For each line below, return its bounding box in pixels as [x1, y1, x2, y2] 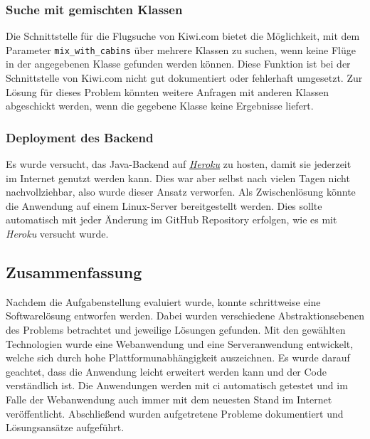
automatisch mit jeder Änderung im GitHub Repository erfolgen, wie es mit [6, 212, 337, 227]
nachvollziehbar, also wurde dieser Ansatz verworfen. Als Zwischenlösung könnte [6, 184, 356, 199]
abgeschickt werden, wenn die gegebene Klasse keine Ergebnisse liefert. [6, 98, 314, 113]
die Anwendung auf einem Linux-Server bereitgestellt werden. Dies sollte [6, 198, 322, 213]
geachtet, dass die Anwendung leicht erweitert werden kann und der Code [6, 364, 327, 379]
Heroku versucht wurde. [6, 226, 109, 241]
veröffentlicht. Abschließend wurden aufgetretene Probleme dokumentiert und [6, 406, 344, 421]
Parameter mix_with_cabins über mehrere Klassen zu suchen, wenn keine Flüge [6, 42, 356, 57]
